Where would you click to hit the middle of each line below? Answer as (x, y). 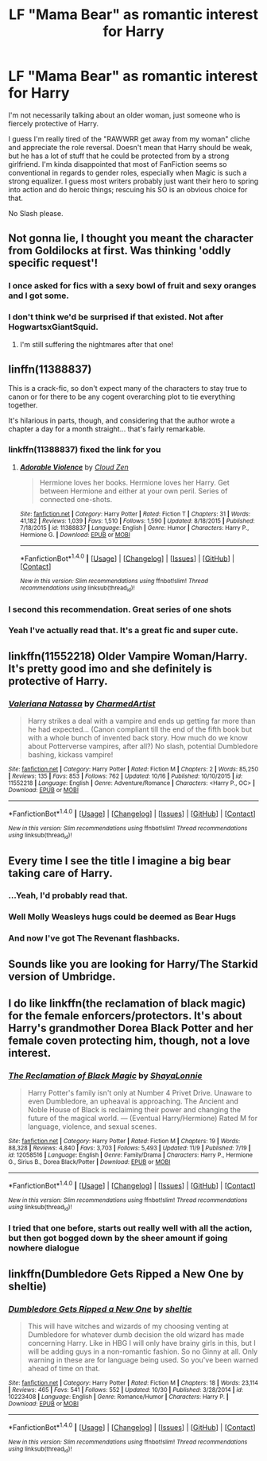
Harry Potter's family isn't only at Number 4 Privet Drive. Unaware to (140, 1093)
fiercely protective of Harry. (54, 123)
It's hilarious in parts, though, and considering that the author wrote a (122, 421)
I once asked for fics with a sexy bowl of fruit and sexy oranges (132, 286)
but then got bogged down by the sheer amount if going (118, 1239)
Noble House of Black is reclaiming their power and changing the (134, 1110)
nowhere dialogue (44, 1248)
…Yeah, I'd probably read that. (68, 895)
